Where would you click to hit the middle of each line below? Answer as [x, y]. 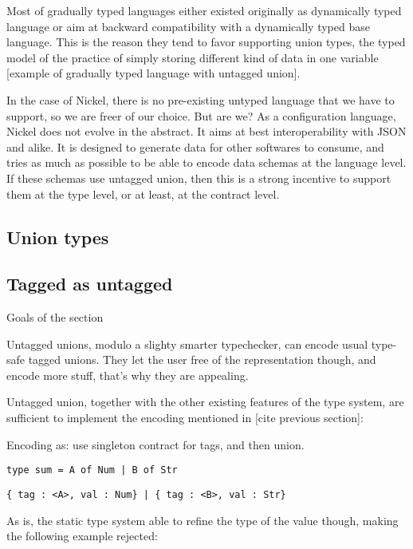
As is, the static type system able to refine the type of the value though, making [203, 520]
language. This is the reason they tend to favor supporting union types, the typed [206, 42]
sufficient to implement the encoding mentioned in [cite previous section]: [185, 418]
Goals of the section [55, 317]
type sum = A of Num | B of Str [92, 470]
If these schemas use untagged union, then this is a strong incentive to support [199, 178]
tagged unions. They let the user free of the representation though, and [202, 359]
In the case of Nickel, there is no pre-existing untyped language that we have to [201, 99]
